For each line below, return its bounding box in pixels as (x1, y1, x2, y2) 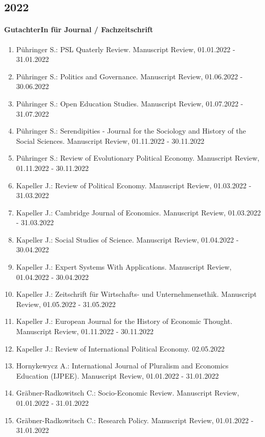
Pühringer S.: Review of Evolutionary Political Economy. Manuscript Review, (16, 152, 259, 163)
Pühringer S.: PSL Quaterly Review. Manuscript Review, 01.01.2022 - (16, 43, 235, 54)
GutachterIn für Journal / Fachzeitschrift (4, 24, 153, 35)
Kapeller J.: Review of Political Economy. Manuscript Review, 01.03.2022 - (16, 180, 252, 190)
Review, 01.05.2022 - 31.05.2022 (16, 298, 116, 309)
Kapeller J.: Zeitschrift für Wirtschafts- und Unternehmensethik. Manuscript (16, 289, 257, 299)
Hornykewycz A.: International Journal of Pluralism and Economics (16, 360, 229, 371)
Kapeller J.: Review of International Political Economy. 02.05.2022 (16, 343, 225, 354)
